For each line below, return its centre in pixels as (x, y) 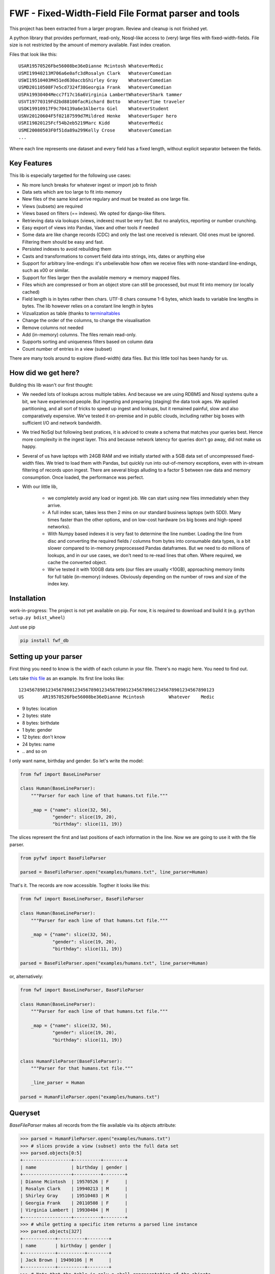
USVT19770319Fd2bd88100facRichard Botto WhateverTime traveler (102, 102)
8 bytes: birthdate (41, 723)
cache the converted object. (77, 562)
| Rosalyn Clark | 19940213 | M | (74, 1189)
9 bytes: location (40, 708)
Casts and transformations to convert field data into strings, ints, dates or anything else (114, 256)
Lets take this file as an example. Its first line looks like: (67, 678)
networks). (59, 527)
